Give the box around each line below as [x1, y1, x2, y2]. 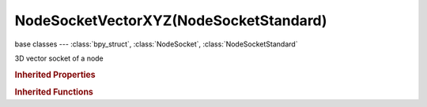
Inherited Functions [14, 87, 94, 98]
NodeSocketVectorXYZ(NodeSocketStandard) [14, 12, 327, 29]
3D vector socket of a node [14, 53, 104, 63]
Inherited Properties [14, 69, 96, 80]
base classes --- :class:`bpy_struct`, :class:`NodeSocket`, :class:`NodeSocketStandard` [14, 39, 298, 49]
